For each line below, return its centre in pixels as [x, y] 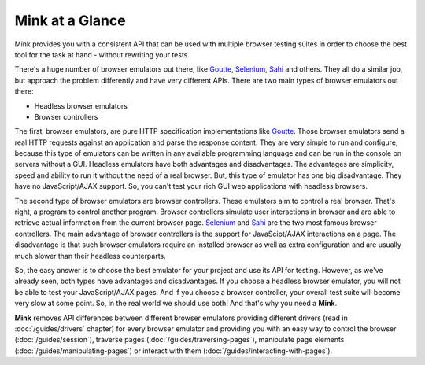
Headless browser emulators [81, 105]
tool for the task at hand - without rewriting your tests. [102, 54]
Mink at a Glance [70, 20]
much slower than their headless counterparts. [91, 256]
